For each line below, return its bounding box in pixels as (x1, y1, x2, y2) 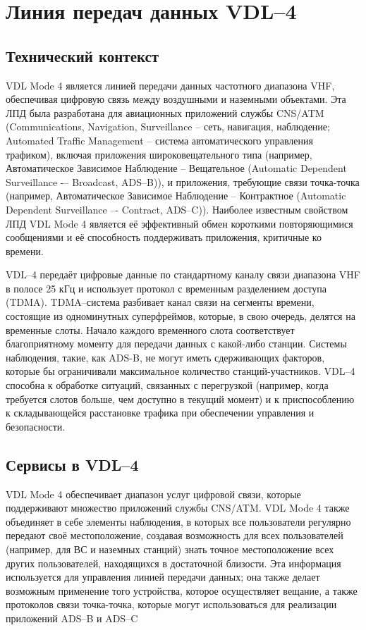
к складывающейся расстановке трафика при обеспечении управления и (6, 405, 315, 420)
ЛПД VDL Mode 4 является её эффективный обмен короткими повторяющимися (6, 216, 353, 230)
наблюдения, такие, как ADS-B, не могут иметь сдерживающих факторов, (6, 350, 325, 364)
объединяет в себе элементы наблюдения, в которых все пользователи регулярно (6, 514, 351, 529)
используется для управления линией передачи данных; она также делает (6, 569, 320, 584)
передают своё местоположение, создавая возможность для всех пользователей (6, 528, 343, 543)
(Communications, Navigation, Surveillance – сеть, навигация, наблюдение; (6, 119, 330, 134)
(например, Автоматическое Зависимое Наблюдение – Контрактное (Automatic (6, 188, 346, 203)
